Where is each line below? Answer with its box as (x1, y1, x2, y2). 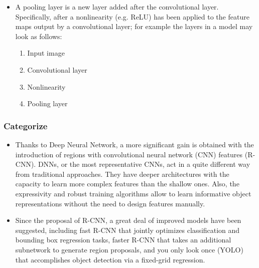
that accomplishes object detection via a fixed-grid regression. (15, 254, 205, 264)
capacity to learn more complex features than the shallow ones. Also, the (15, 178, 239, 189)
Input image (27, 48, 65, 58)
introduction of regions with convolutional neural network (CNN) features (15, 149, 243, 159)
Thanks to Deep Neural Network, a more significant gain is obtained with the (15, 139, 254, 149)
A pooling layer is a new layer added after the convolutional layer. (15, 2, 219, 12)
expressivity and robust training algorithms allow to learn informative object (15, 188, 251, 198)
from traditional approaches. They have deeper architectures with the (15, 168, 229, 179)
